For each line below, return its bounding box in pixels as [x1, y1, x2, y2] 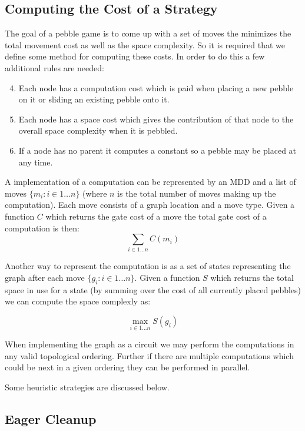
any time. [18, 155, 53, 168]
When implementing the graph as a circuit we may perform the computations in [5, 338, 294, 350]
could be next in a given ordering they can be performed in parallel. [5, 361, 250, 373]
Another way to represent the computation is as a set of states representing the [5, 260, 291, 272]
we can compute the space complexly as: [5, 295, 151, 307]
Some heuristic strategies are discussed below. [5, 381, 170, 393]
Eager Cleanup [5, 410, 97, 427]
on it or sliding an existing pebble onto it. [18, 93, 170, 105]
